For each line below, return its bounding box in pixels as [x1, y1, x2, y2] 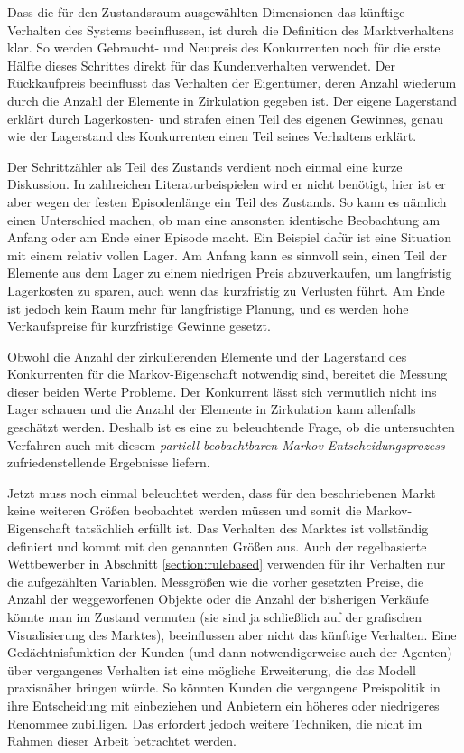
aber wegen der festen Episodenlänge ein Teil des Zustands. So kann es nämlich [7, 192, 447, 211]
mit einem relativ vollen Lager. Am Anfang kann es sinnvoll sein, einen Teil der [7, 245, 448, 264]
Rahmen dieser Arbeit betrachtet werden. [7, 731, 237, 750]
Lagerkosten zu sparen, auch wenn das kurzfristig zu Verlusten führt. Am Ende [7, 280, 445, 299]
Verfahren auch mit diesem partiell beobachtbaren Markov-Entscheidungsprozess [7, 435, 445, 454]
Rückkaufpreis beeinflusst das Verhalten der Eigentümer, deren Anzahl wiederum [7, 73, 457, 92]
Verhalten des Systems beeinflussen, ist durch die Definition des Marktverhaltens [7, 20, 454, 39]
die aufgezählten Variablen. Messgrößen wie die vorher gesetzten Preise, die [7, 571, 424, 590]
